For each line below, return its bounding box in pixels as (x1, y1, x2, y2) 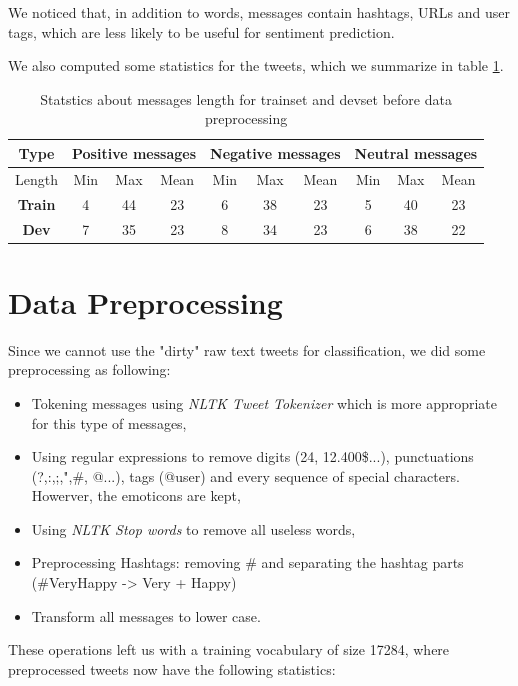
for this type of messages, (31, 412, 187, 433)
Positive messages (71, 142, 197, 163)
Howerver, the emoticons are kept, (31, 485, 241, 506)
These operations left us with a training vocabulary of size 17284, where (8, 639, 450, 660)
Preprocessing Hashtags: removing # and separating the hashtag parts (31, 552, 464, 573)
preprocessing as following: (8, 359, 171, 380)
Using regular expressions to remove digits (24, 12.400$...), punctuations (31, 446, 474, 467)
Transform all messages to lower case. (31, 605, 261, 626)
